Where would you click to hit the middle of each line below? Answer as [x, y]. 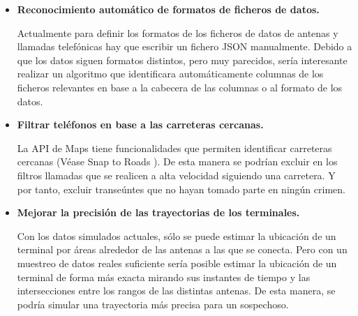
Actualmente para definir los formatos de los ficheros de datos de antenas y [178, 32]
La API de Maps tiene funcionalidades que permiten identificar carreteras [174, 148]
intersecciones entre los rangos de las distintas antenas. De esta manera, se [176, 291]
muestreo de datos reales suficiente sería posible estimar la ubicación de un [177, 263]
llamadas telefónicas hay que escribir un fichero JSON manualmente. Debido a [185, 46]
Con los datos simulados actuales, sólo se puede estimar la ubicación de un [177, 235]
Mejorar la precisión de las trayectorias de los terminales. [158, 212]
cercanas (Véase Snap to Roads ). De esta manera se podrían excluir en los [177, 161]
